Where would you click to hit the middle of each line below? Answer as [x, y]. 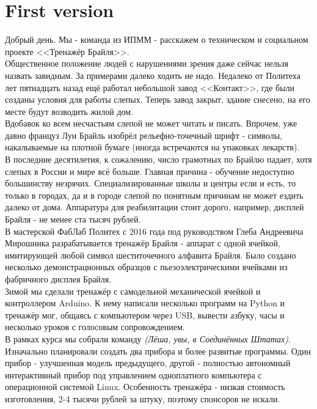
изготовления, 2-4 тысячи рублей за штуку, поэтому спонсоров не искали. [143, 398]
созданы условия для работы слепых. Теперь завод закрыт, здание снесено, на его [158, 99]
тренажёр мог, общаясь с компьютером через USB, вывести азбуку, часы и [145, 315]
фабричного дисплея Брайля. [58, 279]
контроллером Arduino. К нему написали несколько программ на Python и [145, 303]
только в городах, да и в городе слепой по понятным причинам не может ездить [154, 195]
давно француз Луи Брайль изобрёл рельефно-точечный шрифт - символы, [144, 135]
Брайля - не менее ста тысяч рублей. [73, 219]
